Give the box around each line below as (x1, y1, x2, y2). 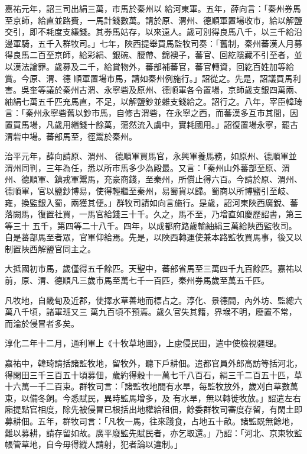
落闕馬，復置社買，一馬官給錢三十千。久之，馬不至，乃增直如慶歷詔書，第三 (5, 208, 302, 220)
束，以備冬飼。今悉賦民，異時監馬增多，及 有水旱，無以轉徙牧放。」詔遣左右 (5, 391, 301, 404)
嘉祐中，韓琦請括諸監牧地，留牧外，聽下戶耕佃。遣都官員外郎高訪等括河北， (5, 357, 302, 369)
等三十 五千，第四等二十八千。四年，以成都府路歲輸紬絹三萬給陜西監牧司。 (5, 219, 297, 231)
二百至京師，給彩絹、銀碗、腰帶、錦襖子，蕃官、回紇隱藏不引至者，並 (29, 49, 302, 61)
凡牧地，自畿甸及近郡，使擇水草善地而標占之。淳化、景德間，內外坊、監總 (5, 294, 294, 306)
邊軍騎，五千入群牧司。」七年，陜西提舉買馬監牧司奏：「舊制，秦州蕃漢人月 (5, 37, 294, 49)
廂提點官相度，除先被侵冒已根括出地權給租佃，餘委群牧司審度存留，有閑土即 (5, 403, 302, 416)
